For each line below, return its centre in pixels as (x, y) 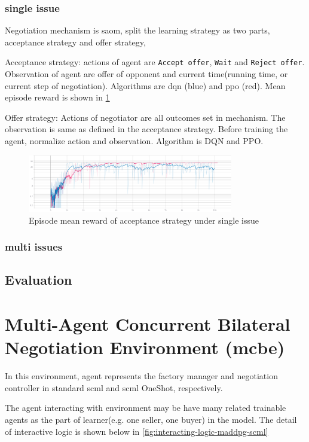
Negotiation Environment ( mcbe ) (145, 347)
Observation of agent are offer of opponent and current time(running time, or (146, 74)
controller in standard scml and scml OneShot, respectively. (114, 387)
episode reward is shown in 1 (57, 97)
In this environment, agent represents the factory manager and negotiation (141, 376)
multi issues (34, 247)
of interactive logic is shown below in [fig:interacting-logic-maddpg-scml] (137, 431)
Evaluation (39, 280)
